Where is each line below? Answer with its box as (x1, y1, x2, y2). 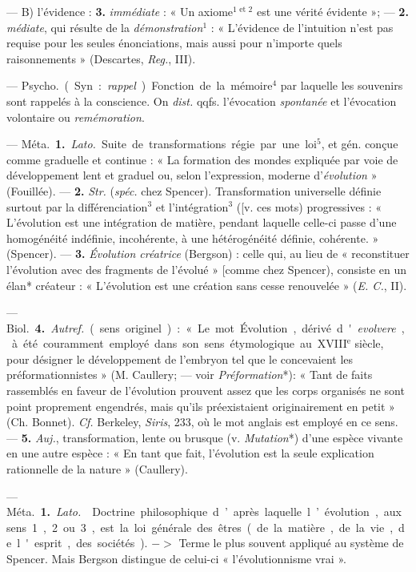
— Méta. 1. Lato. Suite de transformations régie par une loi (6, 135, 318, 152)
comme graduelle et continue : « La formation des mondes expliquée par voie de (6, 151, 398, 167)
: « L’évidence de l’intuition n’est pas (210, 18, 394, 35)
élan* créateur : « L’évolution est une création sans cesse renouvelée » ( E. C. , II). (6, 276, 407, 293)
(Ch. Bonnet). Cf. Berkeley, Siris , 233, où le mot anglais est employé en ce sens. (6, 413, 398, 430)
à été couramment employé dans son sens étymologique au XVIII (11, 335, 347, 352)
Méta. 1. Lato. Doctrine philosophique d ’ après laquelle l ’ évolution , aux (6, 503, 402, 520)
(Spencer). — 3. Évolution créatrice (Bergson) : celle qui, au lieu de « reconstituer (6, 245, 410, 262)
